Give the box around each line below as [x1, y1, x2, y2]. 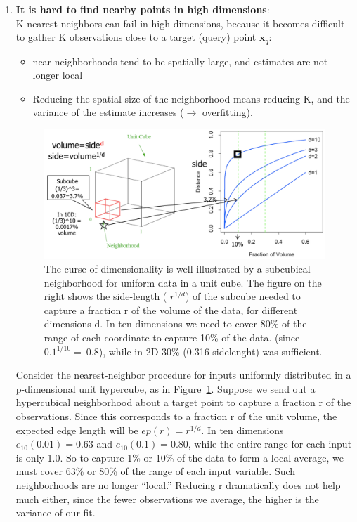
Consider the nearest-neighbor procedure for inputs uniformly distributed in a [15, 367, 351, 382]
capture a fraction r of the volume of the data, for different [44, 302, 298, 317]
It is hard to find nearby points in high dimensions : [15, 2, 270, 16]
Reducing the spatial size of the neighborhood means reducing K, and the [32, 91, 350, 105]
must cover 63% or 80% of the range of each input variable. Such [15, 464, 296, 478]
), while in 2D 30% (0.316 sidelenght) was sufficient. [98, 344, 323, 358]
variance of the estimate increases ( [32, 105, 184, 119]
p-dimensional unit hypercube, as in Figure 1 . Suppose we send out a [15, 381, 316, 396]
